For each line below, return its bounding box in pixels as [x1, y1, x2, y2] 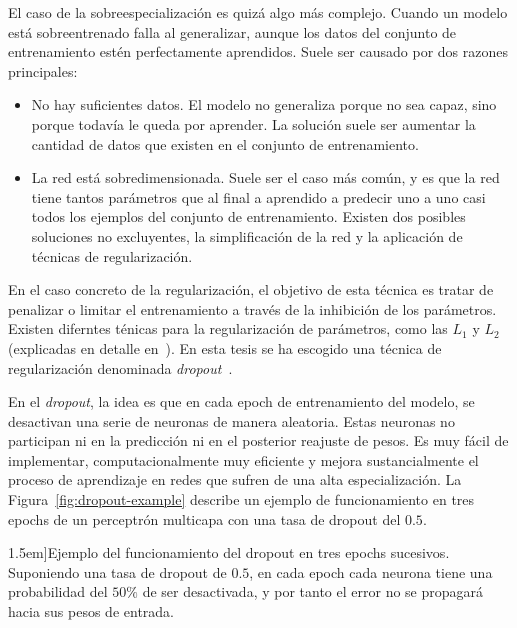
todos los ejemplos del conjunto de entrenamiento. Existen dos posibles [31, 206, 466, 227]
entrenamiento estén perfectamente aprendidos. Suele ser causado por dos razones [8, 41, 508, 62]
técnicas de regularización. [31, 245, 193, 266]
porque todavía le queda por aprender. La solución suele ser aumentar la [31, 113, 476, 134]
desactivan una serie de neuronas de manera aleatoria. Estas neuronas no [8, 410, 455, 431]
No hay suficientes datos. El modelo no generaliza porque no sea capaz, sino [31, 94, 497, 115]
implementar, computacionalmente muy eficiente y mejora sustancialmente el [8, 449, 479, 470]
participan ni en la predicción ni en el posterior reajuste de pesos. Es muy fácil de [8, 430, 509, 451]
